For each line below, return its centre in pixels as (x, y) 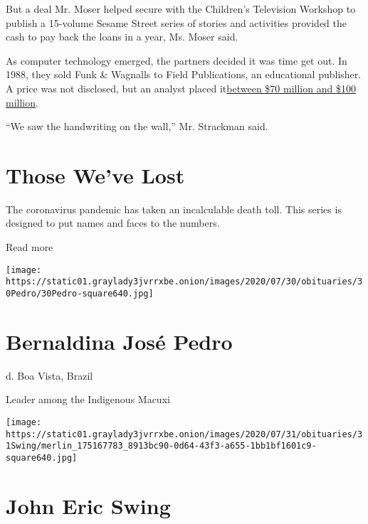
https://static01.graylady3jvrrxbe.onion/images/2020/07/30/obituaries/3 (184, 282)
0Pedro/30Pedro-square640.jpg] (80, 293)
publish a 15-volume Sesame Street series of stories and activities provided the (176, 22)
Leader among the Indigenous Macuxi (88, 399)
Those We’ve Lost (95, 175)
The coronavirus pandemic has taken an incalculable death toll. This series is (174, 209)
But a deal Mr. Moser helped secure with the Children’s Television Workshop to (181, 9)
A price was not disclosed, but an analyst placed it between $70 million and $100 (181, 88)
